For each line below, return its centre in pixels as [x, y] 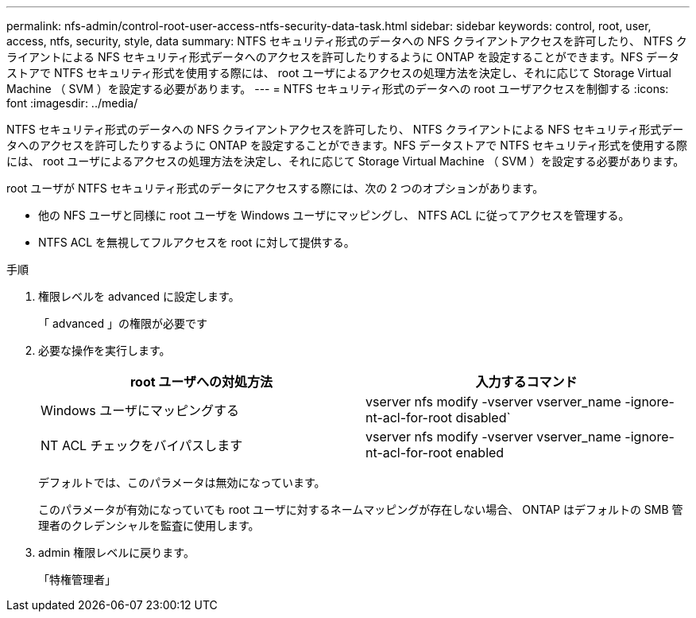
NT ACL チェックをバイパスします [142, 445]
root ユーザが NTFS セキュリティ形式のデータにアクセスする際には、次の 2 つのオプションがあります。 [275, 188]
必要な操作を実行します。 [104, 350]
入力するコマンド [526, 382]
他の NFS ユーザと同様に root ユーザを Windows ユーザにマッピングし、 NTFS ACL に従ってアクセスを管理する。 [334, 215]
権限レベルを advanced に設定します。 [139, 296]
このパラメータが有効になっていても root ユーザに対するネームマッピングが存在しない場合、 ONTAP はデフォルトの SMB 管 [361, 509]
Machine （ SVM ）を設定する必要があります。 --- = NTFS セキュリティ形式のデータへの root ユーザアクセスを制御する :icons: [338, 89]
